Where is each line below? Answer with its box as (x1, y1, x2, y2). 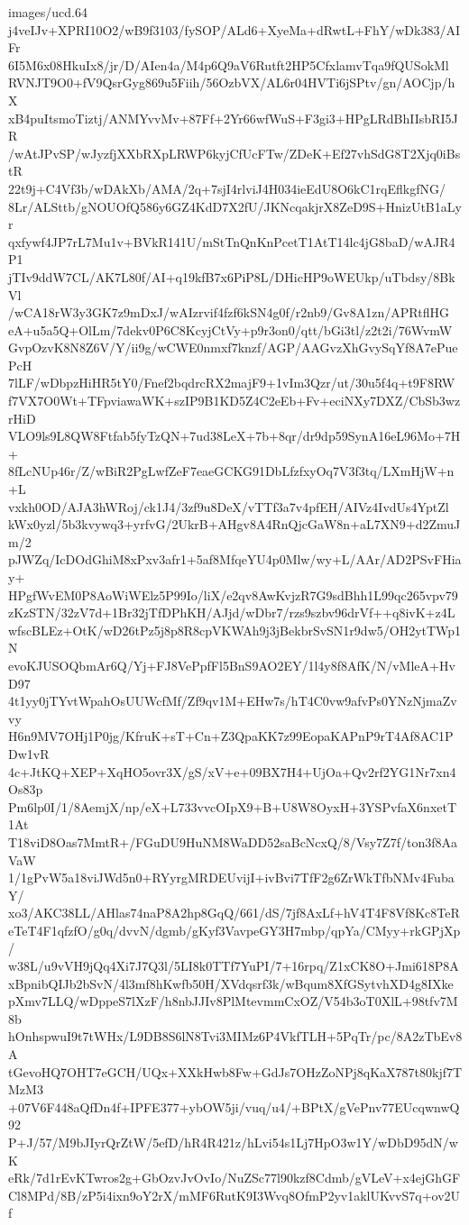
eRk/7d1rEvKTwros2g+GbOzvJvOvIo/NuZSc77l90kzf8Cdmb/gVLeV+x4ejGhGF (8, 1168, 461, 1187)
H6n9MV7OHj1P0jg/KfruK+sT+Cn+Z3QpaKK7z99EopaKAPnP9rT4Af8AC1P (8, 727, 454, 745)
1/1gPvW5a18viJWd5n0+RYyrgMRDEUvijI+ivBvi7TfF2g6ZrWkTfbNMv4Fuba (8, 868, 455, 887)
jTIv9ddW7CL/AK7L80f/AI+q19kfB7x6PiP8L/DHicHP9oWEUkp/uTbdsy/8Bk (8, 267, 455, 286)
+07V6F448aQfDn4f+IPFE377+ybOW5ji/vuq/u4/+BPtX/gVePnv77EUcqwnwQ (8, 1097, 460, 1116)
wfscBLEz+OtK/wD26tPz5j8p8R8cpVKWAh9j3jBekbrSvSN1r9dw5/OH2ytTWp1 (8, 620, 462, 639)
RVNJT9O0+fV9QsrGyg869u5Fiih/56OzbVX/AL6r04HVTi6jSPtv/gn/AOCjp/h (8, 73, 455, 92)
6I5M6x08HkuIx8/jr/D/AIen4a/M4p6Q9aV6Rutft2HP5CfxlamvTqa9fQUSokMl (8, 55, 449, 74)
